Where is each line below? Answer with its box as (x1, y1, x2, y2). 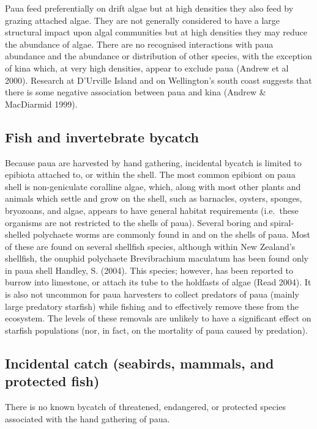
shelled (5, 228, 31, 241)
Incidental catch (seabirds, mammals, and (5, 353, 274, 372)
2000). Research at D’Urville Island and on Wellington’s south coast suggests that (5, 73, 312, 86)
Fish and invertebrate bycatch (5, 127, 199, 146)
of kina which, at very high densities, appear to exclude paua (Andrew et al (5, 61, 289, 74)
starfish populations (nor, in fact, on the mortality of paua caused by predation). (5, 323, 308, 336)
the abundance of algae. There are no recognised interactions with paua (5, 37, 274, 50)
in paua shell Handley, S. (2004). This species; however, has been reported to (5, 263, 294, 276)
